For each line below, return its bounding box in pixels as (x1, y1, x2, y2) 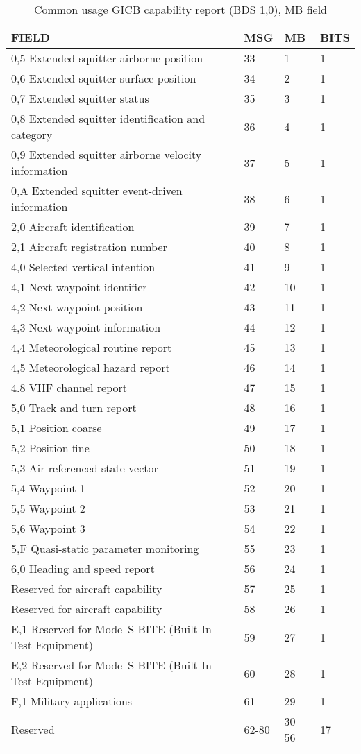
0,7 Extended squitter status (11, 90, 149, 106)
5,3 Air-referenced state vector (11, 460, 158, 476)
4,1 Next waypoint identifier (11, 279, 147, 295)
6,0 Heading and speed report (11, 560, 155, 576)
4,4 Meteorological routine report (11, 339, 172, 355)
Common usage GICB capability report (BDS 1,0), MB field (33, 1, 328, 17)
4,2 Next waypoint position (11, 299, 143, 315)
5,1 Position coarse (11, 420, 102, 436)
